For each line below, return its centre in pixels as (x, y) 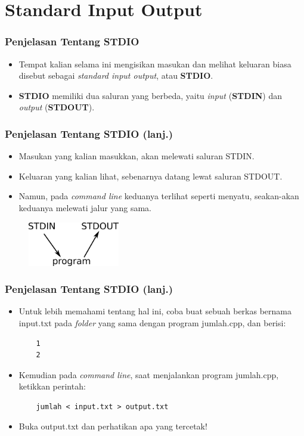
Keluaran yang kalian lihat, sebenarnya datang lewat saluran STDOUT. (151, 176)
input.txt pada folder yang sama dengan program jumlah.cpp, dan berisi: (152, 322)
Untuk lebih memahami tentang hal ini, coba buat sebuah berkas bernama (155, 311)
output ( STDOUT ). (57, 107)
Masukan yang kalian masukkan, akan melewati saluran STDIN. (137, 156)
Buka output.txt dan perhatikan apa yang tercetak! (113, 426)
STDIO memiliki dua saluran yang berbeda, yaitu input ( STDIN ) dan (151, 95)
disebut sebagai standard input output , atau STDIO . (116, 75)
